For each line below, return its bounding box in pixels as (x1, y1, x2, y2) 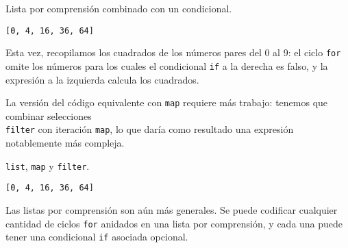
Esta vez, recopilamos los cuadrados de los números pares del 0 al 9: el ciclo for (5, 45, 341, 60)
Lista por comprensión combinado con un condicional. (5, 1, 232, 15)
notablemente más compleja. (5, 136, 125, 150)
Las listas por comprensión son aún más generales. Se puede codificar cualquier (5, 202, 338, 216)
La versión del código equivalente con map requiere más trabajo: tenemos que (5, 95, 328, 110)
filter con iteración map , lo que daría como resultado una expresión (5, 122, 294, 136)
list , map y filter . (5, 158, 90, 173)
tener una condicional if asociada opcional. (5, 230, 188, 244)
